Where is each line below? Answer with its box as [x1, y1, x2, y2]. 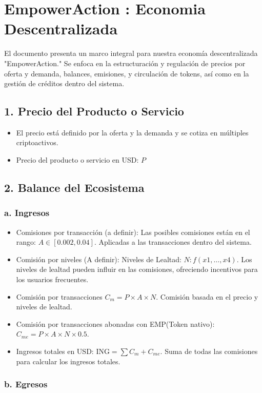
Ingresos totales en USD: [16, 346, 94, 357]
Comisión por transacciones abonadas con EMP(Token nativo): [16, 318, 215, 329]
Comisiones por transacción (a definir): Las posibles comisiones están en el [16, 226, 250, 237]
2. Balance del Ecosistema [4, 180, 145, 195]
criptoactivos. [16, 137, 58, 148]
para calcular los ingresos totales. [16, 356, 120, 366]
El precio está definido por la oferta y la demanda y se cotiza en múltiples [16, 127, 249, 137]
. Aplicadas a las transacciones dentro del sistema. [94, 237, 252, 247]
